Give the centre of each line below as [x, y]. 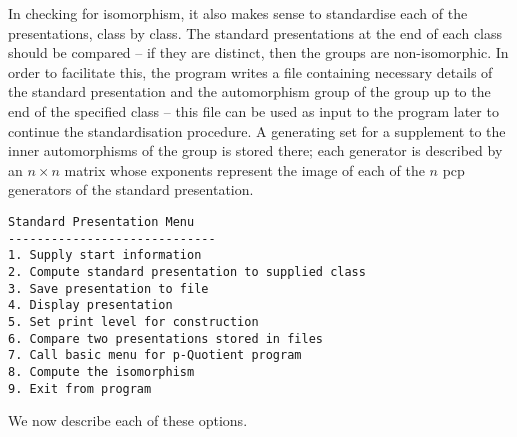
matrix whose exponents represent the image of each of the [244, 169]
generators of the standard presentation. [131, 189]
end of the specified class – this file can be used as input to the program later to [253, 110]
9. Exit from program [80, 388]
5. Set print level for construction [133, 321]
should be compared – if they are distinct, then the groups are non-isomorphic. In [258, 52]
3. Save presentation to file [108, 288]
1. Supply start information [105, 255]
